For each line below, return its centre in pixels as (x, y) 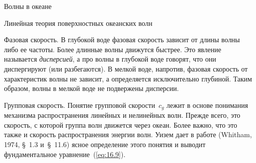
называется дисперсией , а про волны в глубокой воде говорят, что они (110, 59)
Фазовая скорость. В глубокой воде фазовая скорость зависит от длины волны (122, 40)
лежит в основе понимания (207, 105)
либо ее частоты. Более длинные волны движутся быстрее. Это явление (113, 49)
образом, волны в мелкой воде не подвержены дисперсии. (91, 88)
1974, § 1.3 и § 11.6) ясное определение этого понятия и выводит (105, 144)
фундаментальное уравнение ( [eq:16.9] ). (65, 154)
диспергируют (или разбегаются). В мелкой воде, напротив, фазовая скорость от (126, 68)
